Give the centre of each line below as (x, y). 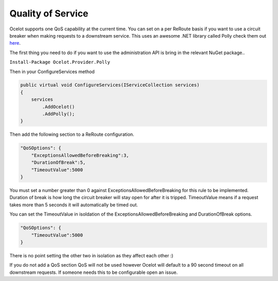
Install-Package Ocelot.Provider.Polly (60, 62)
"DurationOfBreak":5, (58, 163)
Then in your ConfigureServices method (52, 72)
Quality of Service (49, 13)
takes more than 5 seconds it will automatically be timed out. (74, 205)
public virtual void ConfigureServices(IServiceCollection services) (110, 85)
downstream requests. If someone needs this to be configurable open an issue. (93, 272)
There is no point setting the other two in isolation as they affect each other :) (91, 255)
